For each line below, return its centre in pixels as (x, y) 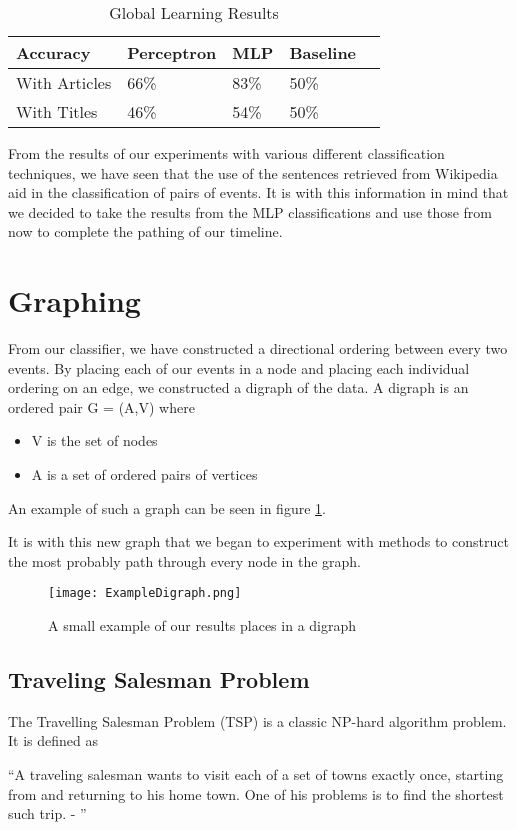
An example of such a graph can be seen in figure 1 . (167, 507)
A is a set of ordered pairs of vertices (144, 474)
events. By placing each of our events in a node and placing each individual (239, 367)
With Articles (64, 82)
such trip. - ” (47, 813)
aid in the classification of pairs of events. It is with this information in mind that (258, 192)
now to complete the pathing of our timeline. (145, 231)
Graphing (74, 300)
